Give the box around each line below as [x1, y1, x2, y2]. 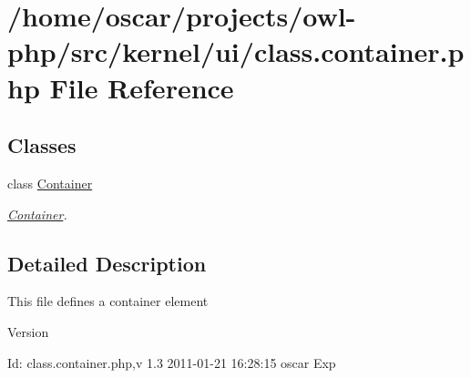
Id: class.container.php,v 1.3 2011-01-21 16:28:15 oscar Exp [7, 352, 336, 372]
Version [7, 322, 49, 341]
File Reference [49, 68, 234, 106]
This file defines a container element [7, 291, 209, 311]
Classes [7, 131, 77, 159]
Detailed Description [7, 249, 207, 277]
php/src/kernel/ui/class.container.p [7, 33, 465, 70]
